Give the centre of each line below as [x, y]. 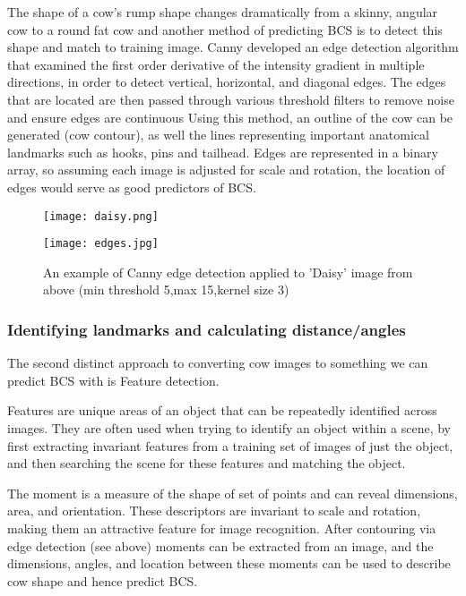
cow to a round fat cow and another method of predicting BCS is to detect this [225, 29]
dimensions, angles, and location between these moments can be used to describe [229, 563]
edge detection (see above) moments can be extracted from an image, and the [220, 545]
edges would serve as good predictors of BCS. [132, 187]
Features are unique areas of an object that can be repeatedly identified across [222, 410]
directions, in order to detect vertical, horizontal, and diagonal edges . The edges [227, 82]
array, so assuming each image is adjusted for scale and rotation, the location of [226, 170]
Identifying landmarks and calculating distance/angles [207, 329]
